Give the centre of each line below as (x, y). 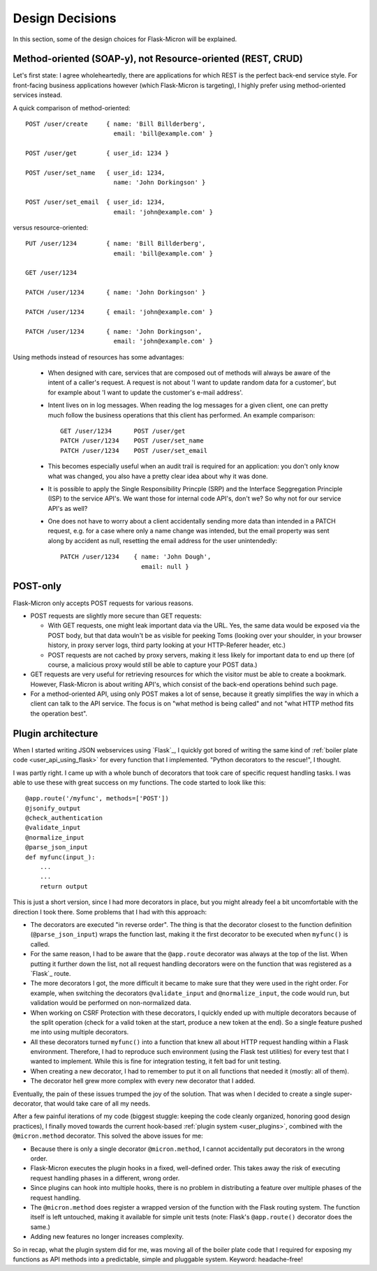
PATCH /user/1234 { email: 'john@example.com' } (119, 312)
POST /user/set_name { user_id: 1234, (95, 172)
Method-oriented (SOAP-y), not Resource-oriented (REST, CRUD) (158, 59)
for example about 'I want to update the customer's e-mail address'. (146, 392)
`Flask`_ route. (51, 973)
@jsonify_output (53, 808)
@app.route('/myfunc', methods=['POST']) (97, 798)
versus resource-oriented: (51, 228)
